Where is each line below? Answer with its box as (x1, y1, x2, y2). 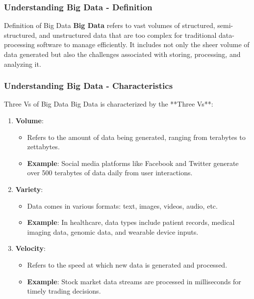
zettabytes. (27, 141, 60, 152)
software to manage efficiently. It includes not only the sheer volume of (37, 39, 250, 50)
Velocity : (15, 243, 46, 253)
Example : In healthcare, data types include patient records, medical (27, 217, 235, 227)
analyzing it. (4, 58, 41, 69)
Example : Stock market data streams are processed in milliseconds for (27, 276, 241, 286)
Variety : (15, 184, 43, 194)
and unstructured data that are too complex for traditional (39, 29, 217, 40)
